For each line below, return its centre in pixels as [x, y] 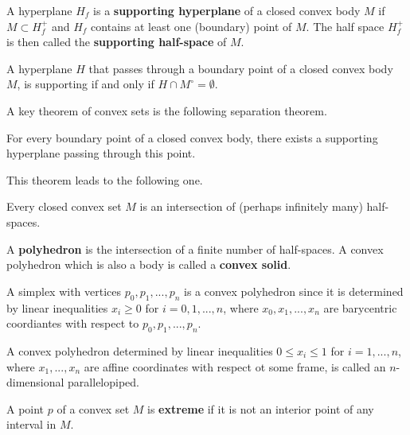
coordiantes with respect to [73, 323]
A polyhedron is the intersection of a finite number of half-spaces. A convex [195, 249]
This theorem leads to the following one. [105, 179]
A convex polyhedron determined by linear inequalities [140, 350]
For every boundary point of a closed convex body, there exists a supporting [192, 137]
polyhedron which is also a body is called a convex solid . [149, 264]
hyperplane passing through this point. [101, 153]
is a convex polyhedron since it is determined [294, 291]
